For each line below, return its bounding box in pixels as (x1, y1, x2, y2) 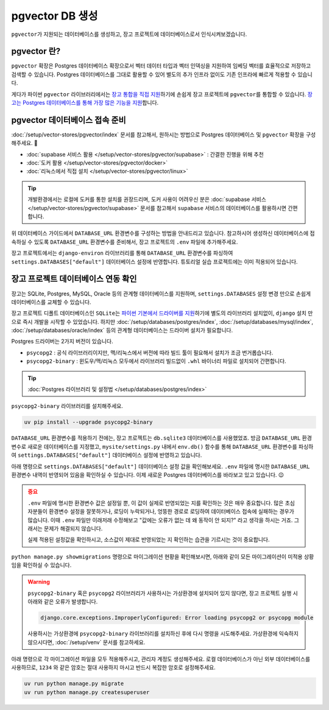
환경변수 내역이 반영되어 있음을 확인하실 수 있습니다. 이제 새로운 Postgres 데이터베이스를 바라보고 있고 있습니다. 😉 (11, 471, 285, 478)
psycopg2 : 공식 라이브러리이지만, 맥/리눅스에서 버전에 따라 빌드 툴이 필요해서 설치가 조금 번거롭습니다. (26, 349, 274, 356)
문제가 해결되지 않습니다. (43, 524, 103, 532)
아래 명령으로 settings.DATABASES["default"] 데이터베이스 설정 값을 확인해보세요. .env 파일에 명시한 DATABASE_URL (11, 463, 310, 470)
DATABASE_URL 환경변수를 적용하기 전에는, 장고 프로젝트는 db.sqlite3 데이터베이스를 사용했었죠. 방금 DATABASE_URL (11, 434, 301, 441)
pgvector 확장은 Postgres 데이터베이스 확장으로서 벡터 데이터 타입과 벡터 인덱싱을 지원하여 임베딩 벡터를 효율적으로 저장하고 (11, 62, 311, 69)
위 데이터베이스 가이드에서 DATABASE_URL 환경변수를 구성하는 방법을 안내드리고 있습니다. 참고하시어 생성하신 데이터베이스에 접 (11, 230, 315, 237)
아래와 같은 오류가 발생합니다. (27, 598, 98, 605)
